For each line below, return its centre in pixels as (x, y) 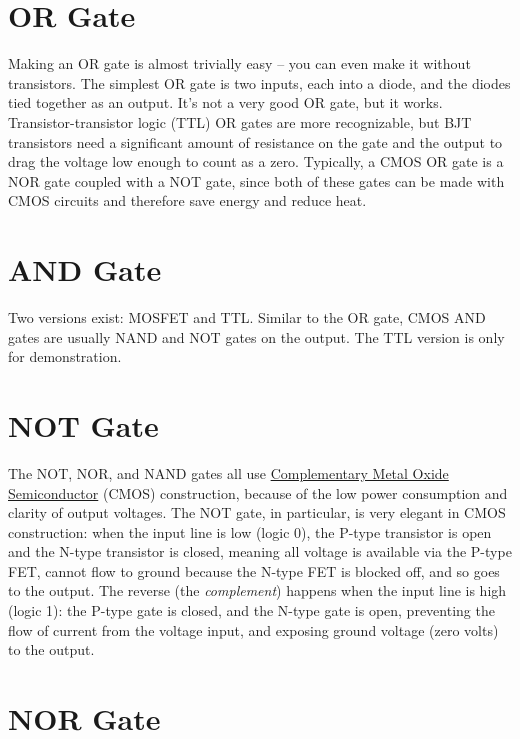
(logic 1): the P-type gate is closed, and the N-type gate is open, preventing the (251, 610)
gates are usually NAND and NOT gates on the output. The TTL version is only (256, 336)
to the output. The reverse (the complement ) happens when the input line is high (257, 590)
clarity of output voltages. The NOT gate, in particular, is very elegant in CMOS (257, 512)
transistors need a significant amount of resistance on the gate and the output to (255, 141)
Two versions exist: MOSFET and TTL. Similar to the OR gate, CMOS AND (247, 317)
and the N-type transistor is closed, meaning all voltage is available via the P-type (260, 551)
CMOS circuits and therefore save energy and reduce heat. (187, 200)
